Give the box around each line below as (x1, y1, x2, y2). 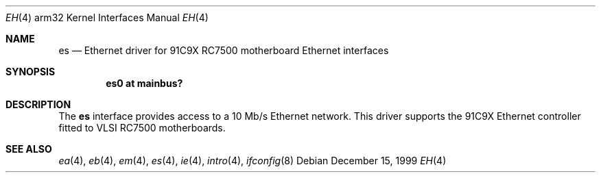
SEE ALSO (5, 143, 52, 155)
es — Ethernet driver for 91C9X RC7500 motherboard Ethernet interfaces (58, 44, 389, 56)
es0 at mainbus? (106, 77, 183, 89)
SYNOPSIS (5, 66, 56, 77)
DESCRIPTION (5, 99, 71, 110)
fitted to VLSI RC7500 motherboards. (58, 122, 226, 133)
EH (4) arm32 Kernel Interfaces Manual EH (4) (5, 12, 209, 23)
